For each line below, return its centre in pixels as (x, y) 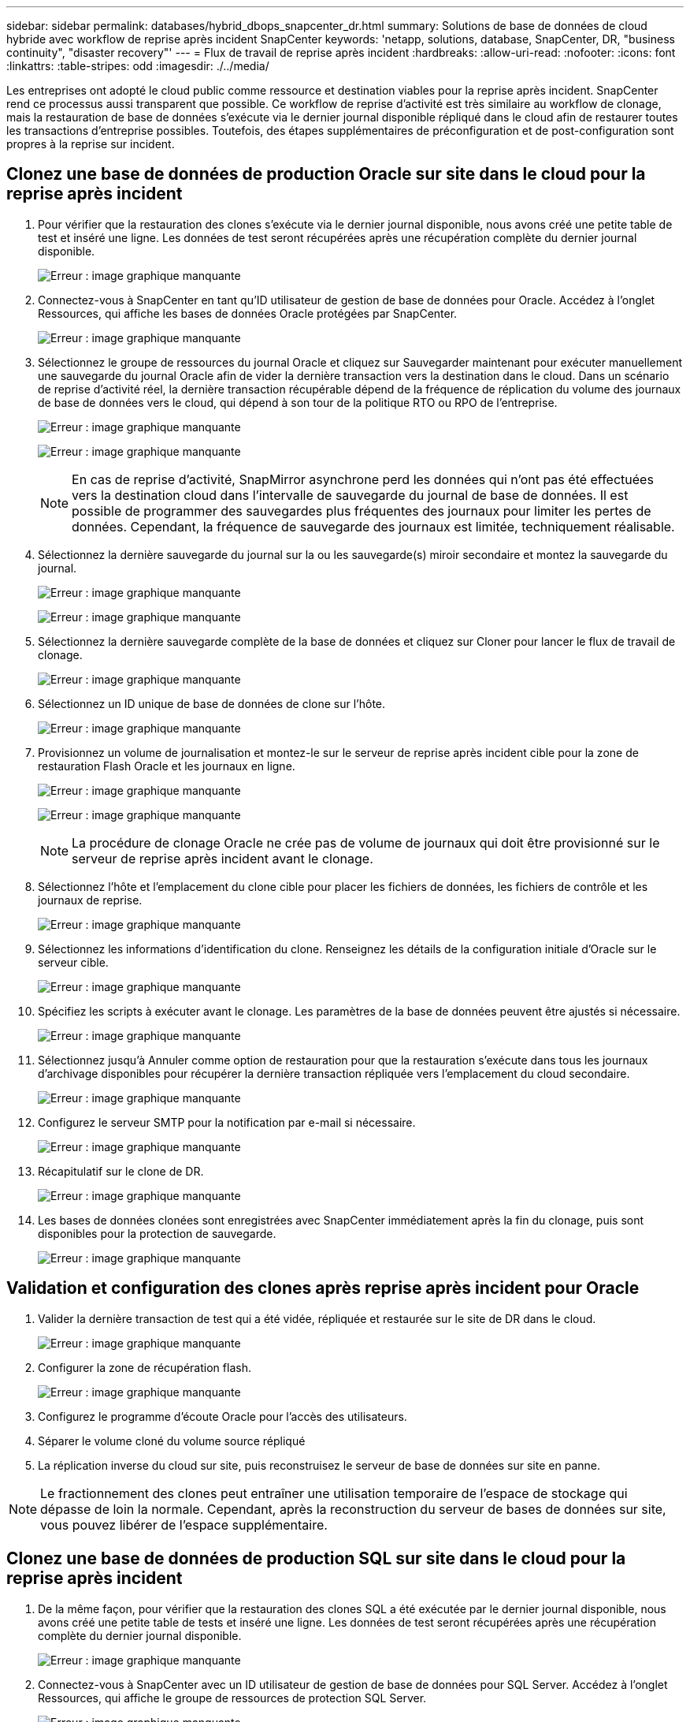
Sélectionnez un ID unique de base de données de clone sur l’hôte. (212, 703)
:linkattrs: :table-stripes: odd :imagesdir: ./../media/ (138, 66)
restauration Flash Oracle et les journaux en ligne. (167, 766)
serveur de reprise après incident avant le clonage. (223, 858)
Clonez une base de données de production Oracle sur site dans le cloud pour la (326, 174)
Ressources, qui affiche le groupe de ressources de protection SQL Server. (232, 1698)
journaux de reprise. (90, 900)
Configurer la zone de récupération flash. (145, 1367)
